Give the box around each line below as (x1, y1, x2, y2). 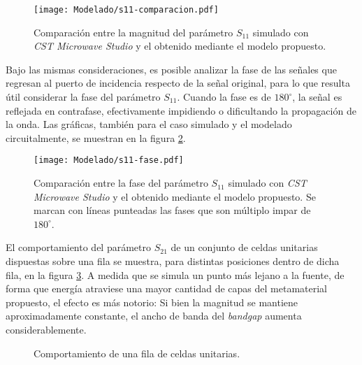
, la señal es (292, 90, 342, 104)
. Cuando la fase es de (177, 90, 271, 104)
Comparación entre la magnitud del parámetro (34, 24, 233, 39)
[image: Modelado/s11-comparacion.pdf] (34, 5, 219, 15)
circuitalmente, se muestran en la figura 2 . (6, 130, 186, 145)
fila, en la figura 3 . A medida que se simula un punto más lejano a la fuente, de (6, 267, 345, 282)
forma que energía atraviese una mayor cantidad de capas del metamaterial (6, 281, 327, 296)
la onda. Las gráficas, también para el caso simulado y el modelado (6, 117, 292, 131)
